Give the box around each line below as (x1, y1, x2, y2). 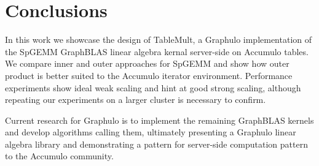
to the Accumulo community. (5, 149, 114, 162)
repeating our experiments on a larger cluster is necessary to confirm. (5, 93, 266, 106)
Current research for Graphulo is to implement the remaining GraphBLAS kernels (5, 113, 314, 126)
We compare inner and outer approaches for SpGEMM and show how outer (5, 57, 289, 70)
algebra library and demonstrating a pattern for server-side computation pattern (5, 137, 308, 150)
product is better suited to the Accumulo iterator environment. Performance (5, 69, 293, 81)
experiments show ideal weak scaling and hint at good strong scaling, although (5, 81, 301, 94)
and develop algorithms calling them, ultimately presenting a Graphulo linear (5, 126, 296, 138)
